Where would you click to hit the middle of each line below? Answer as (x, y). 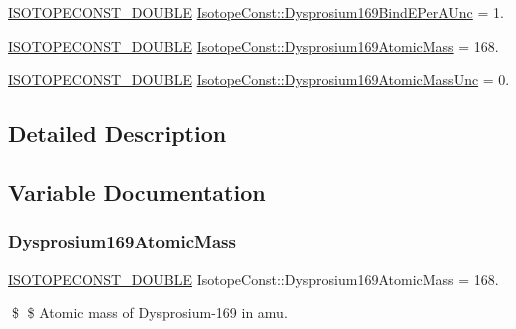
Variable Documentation (137, 191)
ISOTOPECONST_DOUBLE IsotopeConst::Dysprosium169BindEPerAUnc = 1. (256, 12)
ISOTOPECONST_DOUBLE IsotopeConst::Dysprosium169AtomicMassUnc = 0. (259, 79)
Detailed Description (117, 133)
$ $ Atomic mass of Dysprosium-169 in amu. (149, 312)
